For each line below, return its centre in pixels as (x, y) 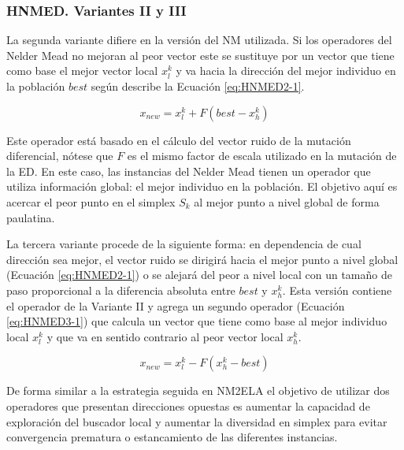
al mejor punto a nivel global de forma (287, 201)
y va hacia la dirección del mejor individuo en (286, 71)
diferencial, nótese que (60, 156)
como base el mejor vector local (82, 71)
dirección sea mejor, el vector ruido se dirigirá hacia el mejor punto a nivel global (202, 259)
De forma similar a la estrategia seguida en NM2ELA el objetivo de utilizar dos (198, 390)
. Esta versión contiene (337, 290)
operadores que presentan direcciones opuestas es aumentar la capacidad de (188, 405)
